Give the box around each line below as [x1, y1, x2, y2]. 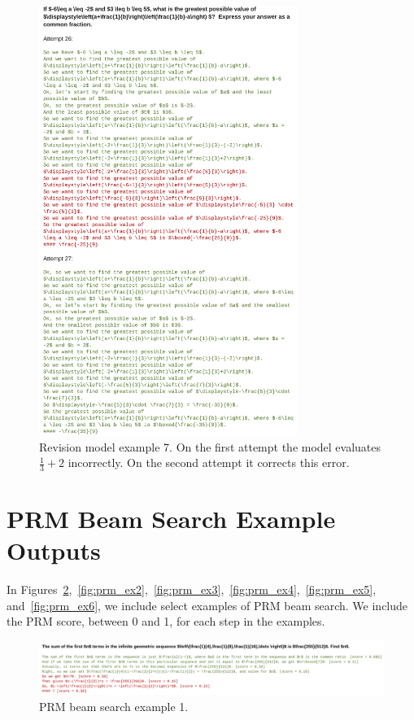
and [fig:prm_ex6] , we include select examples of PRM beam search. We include [7, 596, 408, 613]
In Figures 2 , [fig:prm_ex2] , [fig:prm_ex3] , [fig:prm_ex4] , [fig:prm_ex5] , [7, 581, 377, 598]
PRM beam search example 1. [39, 697, 189, 714]
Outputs [7, 534, 101, 567]
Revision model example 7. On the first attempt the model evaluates [39, 438, 381, 455]
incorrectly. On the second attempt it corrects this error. [68, 454, 350, 471]
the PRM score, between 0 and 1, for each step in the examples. [7, 613, 325, 630]
